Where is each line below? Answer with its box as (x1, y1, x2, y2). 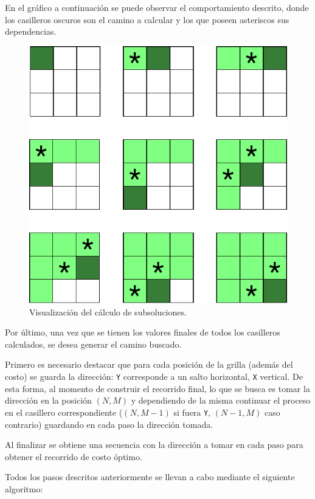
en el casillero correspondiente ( (5, 405, 123, 418)
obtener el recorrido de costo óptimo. (5, 450, 142, 463)
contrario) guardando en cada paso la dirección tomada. (5, 418, 213, 430)
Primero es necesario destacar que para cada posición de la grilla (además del (5, 358, 293, 371)
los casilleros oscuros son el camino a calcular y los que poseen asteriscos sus (5, 13, 289, 26)
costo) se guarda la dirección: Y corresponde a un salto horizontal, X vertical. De (5, 370, 303, 383)
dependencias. (5, 25, 57, 38)
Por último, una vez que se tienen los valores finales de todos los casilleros (5, 326, 280, 339)
